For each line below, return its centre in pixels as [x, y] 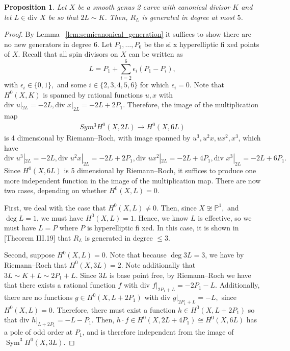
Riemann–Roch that [36, 264]
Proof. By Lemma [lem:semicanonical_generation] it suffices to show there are [128, 34]
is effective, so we [225, 217]
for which [154, 85]
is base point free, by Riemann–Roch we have [180, 275]
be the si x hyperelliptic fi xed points [202, 44]
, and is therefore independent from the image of [158, 332]
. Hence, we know [161, 217]
